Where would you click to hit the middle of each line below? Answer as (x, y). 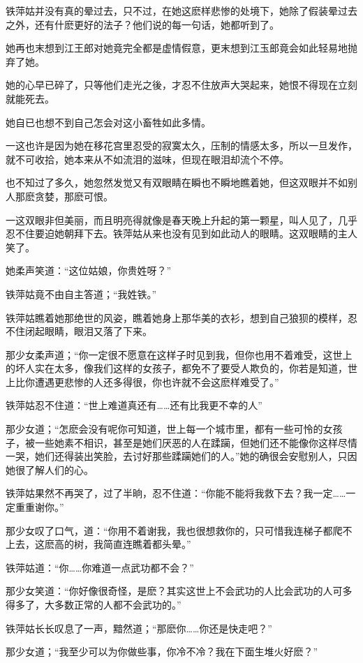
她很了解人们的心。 (50, 469)
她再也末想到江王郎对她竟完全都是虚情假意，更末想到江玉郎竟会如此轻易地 (177, 48)
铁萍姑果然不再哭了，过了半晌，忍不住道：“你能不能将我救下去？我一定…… (176, 493)
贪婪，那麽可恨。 (74, 196)
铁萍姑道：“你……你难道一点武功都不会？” (100, 567)
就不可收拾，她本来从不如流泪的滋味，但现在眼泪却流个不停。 (147, 159)
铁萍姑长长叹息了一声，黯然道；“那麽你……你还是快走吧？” (139, 628)
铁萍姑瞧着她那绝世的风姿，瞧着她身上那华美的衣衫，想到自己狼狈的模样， (177, 317)
